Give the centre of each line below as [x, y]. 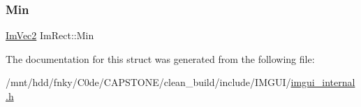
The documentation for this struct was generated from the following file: [160, 58]
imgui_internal [323, 82]
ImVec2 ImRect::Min [50, 35]
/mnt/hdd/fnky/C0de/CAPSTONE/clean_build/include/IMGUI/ [148, 82]
